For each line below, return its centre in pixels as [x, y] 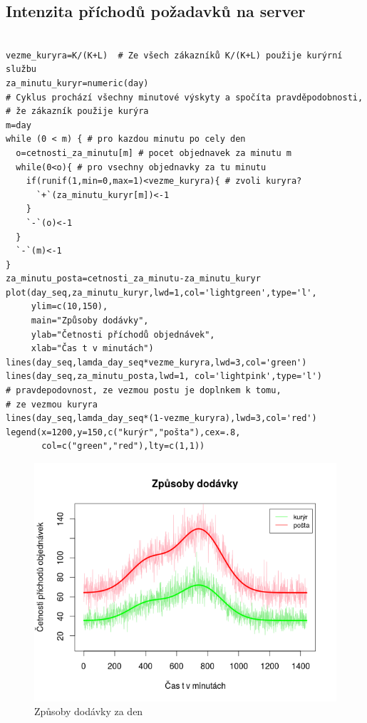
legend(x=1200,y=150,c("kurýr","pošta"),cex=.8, [123, 432]
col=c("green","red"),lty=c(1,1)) [123, 446]
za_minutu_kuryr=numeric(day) [77, 83]
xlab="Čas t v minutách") [92, 349]
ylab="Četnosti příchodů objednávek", [123, 334]
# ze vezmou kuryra [52, 404]
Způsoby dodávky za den [89, 711]
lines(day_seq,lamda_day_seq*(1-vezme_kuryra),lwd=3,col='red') [161, 418]
